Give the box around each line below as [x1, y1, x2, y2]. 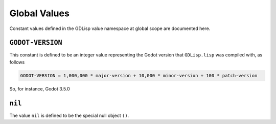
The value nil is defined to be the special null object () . [9, 112, 129, 118]
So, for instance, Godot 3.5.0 [9, 85, 70, 91]
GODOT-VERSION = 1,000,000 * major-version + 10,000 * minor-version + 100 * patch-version [20, 73, 258, 78]
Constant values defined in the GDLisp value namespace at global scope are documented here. [9, 25, 211, 32]
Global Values [9, 8, 70, 19]
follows [9, 59, 25, 65]
